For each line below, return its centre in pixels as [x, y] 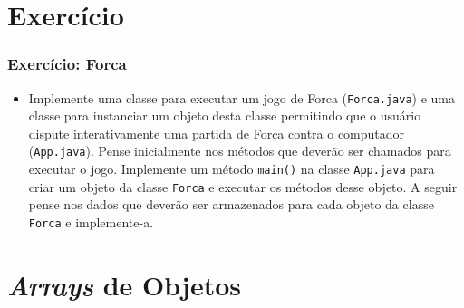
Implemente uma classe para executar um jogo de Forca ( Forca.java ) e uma [242, 97]
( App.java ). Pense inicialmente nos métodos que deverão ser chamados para [240, 151]
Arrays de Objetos [124, 284]
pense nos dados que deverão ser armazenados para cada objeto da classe [231, 204]
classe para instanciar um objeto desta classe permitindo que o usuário [225, 115]
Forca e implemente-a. [91, 222]
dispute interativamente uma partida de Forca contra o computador [217, 133]
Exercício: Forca [67, 64]
